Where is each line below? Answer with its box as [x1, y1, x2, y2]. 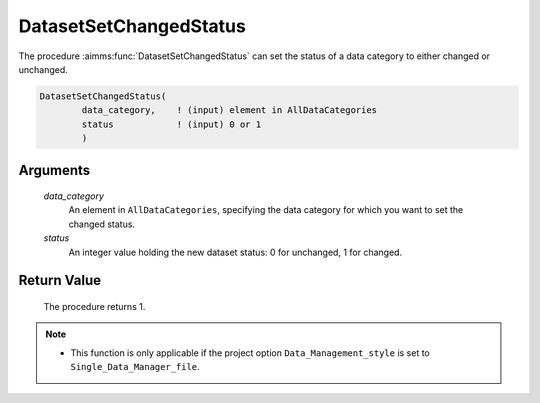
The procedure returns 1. [43, 301, 146, 313]
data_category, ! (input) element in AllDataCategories [81, 105, 378, 116]
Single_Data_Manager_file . [70, 361, 200, 373]
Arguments [18, 161, 91, 179]
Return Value [18, 272, 102, 289]
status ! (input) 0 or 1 [81, 118, 262, 130]
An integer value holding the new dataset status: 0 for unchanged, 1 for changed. [68, 246, 403, 258]
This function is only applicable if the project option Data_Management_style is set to [70, 346, 430, 359]
